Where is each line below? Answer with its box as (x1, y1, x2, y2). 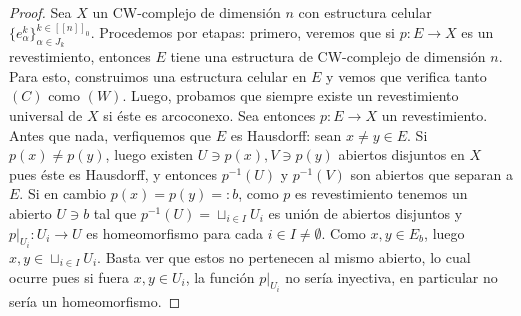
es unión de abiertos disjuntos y (268, 202, 463, 223)
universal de (9, 105, 83, 126)
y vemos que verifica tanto (326, 65, 487, 86)
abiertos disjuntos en (338, 144, 465, 165)
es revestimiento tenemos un (295, 183, 468, 204)
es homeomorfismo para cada (86, 222, 264, 243)
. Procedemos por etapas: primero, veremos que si (90, 22, 396, 43)
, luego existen (105, 144, 194, 165)
